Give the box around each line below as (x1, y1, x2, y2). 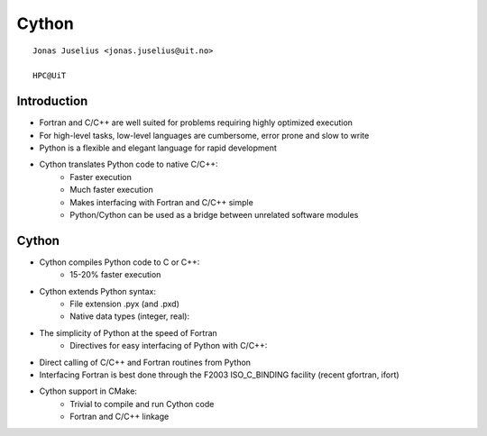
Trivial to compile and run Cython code (69, 398, 215, 409)
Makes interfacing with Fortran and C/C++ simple (69, 196, 254, 207)
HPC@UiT (32, 70, 67, 81)
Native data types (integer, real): (69, 311, 189, 322)
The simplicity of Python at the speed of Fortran (39, 327, 218, 338)
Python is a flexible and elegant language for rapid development (39, 142, 277, 153)
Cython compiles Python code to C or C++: (39, 257, 200, 268)
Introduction (16, 94, 88, 109)
